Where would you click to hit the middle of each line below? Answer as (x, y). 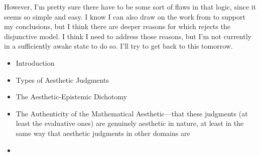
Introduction (35, 62)
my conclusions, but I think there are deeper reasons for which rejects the (117, 26)
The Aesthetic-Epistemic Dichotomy (72, 97)
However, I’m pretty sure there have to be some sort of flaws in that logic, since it (130, 7)
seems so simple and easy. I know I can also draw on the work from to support (125, 16)
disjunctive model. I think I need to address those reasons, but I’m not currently (128, 36)
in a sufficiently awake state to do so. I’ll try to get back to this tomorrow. (118, 46)
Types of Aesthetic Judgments (62, 80)
